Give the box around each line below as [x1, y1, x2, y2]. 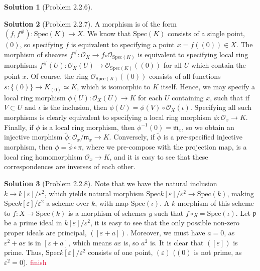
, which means [68, 237, 112, 247]
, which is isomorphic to [77, 81, 151, 92]
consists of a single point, [167, 28, 245, 39]
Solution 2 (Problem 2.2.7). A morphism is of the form [4, 18, 177, 29]
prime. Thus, [4, 247, 44, 257]
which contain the [191, 60, 246, 70]
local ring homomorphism [4, 151, 83, 162]
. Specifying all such [190, 102, 252, 112]
